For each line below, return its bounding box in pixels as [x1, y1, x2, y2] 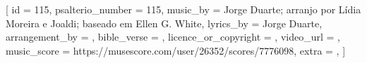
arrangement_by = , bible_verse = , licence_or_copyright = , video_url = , [6, 29, 340, 44]
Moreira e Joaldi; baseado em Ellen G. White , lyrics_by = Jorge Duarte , [6, 15, 323, 30]
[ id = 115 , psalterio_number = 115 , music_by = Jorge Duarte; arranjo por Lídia [6, 2, 361, 16]
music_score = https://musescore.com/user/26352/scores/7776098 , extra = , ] [6, 43, 346, 57]
